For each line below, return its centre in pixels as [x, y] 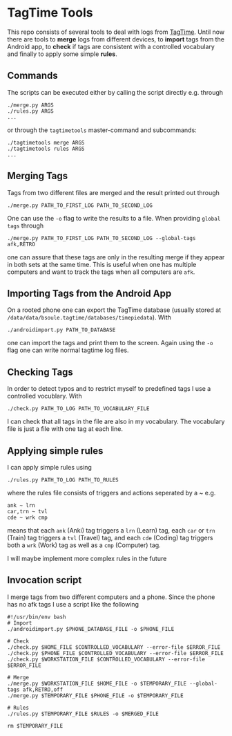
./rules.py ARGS [30, 111]
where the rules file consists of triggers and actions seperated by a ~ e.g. [112, 493]
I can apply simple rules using [49, 467]
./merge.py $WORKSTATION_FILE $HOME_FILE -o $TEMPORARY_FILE [97, 683]
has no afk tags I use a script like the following [73, 604]
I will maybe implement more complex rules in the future [87, 559]
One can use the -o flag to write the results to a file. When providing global [114, 218]
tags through [26, 226]
